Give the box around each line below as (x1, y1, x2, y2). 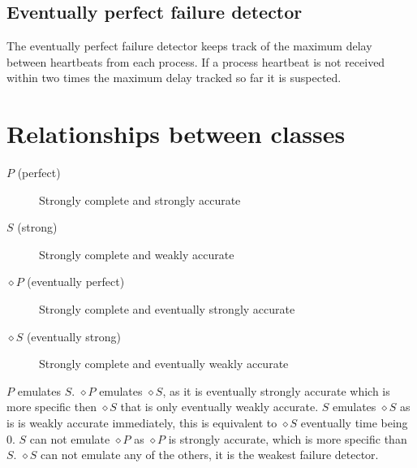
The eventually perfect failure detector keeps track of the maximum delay (6, 37, 372, 54)
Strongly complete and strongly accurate (39, 191, 241, 208)
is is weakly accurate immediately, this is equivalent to (6, 414, 277, 431)
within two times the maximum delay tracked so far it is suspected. (6, 69, 342, 86)
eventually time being (300, 414, 408, 431)
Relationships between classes (6, 117, 346, 150)
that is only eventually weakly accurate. (120, 398, 319, 415)
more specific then (6, 398, 97, 415)
